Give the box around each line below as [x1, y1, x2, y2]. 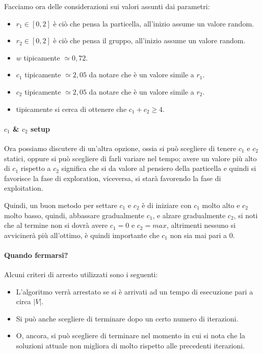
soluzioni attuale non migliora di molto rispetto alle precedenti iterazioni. [16, 340, 245, 351]
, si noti [233, 210, 258, 220]
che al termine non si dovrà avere [4, 220, 108, 230]
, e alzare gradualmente [152, 210, 226, 220]
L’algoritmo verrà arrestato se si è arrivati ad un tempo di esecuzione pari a [16, 286, 253, 297]
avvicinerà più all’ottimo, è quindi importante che [4, 229, 160, 240]
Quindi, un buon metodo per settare [4, 199, 117, 210]
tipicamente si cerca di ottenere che [16, 103, 127, 114]
